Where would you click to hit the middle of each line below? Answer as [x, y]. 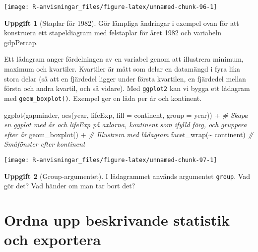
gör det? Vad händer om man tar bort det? [70, 186]
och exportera [53, 239]
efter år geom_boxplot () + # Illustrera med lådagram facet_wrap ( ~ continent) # [129, 134]
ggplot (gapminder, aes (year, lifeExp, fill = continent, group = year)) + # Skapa [126, 115]
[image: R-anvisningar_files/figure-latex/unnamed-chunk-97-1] [111, 160]
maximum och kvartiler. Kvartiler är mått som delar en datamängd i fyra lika [122, 69]
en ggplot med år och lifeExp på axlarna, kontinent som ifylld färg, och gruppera [126, 125]
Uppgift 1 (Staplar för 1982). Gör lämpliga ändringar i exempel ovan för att [122, 23]
